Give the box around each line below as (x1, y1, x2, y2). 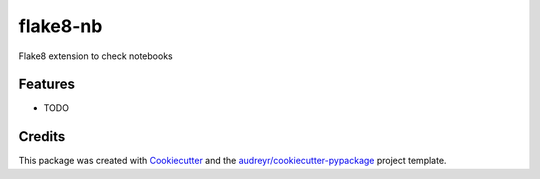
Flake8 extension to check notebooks (18, 50, 174, 62)
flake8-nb (18, 15, 103, 37)
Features (18, 76, 75, 93)
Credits (18, 128, 66, 145)
